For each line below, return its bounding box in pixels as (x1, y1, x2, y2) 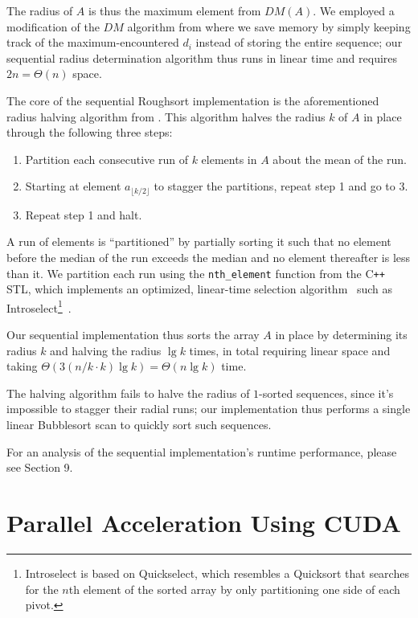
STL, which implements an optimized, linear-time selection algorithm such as (6, 280, 393, 297)
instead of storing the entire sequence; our (195, 34, 403, 51)
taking (6, 358, 38, 374)
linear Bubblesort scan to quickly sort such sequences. (6, 416, 272, 433)
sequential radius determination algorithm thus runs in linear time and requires (6, 49, 398, 66)
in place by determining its (275, 326, 408, 343)
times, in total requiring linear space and (189, 342, 391, 358)
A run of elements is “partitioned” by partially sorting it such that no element (6, 233, 391, 250)
